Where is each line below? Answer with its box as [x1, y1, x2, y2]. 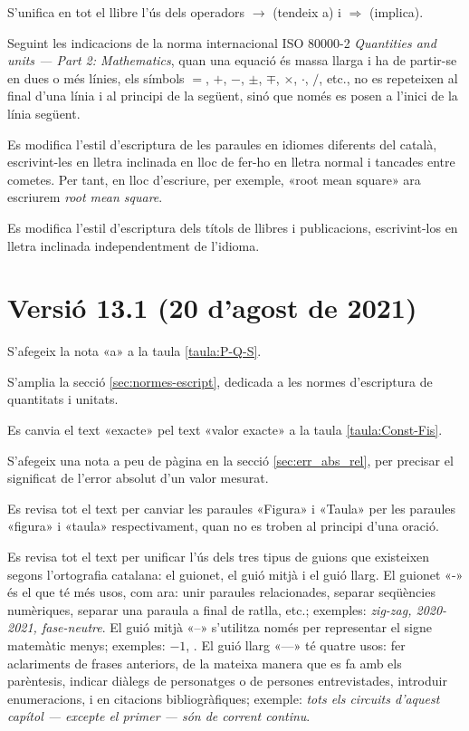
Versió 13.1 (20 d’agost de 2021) [7, 289, 417, 326]
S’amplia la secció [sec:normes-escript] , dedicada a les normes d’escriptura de [7, 371, 433, 390]
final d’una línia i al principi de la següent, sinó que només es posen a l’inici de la [7, 86, 458, 105]
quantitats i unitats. [7, 390, 119, 409]
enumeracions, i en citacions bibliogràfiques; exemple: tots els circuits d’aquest [7, 688, 440, 707]
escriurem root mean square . [7, 188, 163, 207]
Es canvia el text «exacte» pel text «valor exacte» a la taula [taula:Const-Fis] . [7, 420, 443, 439]
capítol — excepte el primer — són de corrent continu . [7, 707, 311, 726]
